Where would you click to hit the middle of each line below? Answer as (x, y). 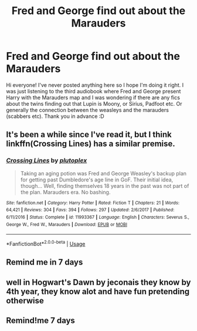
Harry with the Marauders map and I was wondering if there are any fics (93, 97)
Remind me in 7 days (45, 262)
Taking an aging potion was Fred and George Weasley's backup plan (103, 173)
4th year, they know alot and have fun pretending (98, 291)
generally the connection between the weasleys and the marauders (87, 110)
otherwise (25, 300)
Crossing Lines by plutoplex (47, 161)
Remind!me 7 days (40, 321)
